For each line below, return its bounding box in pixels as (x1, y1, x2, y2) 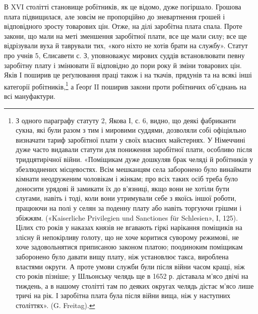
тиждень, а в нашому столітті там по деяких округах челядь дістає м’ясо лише (15, 280, 254, 291)
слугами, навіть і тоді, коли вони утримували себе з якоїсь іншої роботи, (15, 193, 237, 203)
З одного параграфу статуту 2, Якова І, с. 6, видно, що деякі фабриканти (15, 115, 236, 125)
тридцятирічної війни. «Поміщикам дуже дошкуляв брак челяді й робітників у (15, 154, 254, 164)
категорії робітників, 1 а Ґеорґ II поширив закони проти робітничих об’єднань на (4, 79, 247, 91)
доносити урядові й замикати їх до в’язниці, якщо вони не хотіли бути (15, 183, 229, 193)
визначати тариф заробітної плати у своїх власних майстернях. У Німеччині (15, 134, 246, 145)
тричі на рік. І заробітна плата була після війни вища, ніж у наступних (15, 290, 231, 301)
